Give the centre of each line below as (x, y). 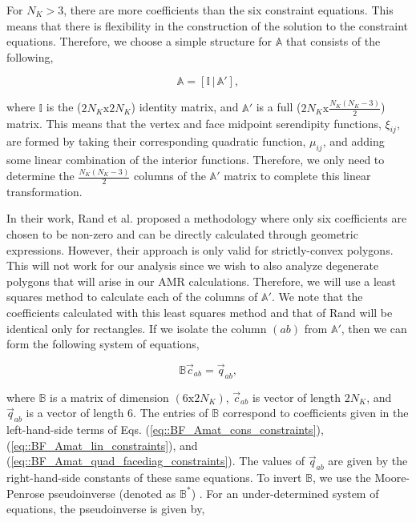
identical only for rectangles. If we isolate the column (137, 328)
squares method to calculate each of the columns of (132, 297)
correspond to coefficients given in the (315, 413)
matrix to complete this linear (297, 176)
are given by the (368, 461)
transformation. (44, 191)
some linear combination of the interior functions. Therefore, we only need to (196, 160)
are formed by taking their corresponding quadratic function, (156, 141)
